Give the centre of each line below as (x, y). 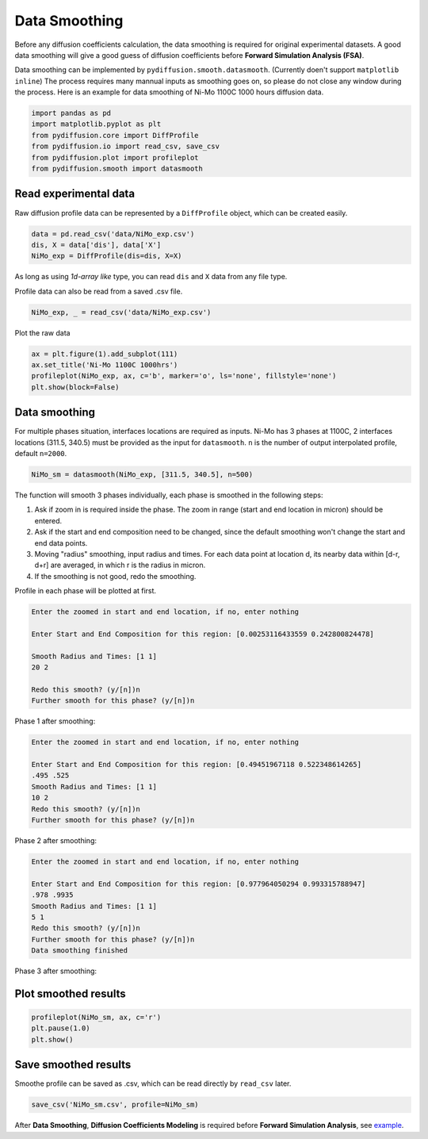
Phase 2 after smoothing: (56, 840)
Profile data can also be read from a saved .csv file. (99, 291)
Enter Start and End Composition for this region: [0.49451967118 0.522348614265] (197, 765)
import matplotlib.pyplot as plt (96, 124)
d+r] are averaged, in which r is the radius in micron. (120, 565)
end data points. (61, 543)
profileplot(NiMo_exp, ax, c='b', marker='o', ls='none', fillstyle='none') (184, 376)
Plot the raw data (42, 332)
